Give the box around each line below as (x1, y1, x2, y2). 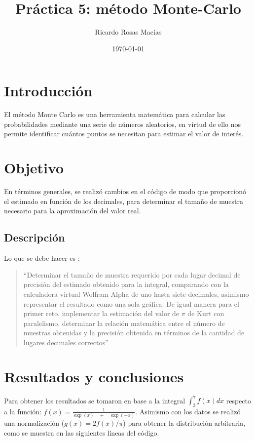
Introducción (4, 80, 93, 101)
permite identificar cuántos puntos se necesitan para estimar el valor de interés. (4, 128, 244, 139)
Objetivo (4, 158, 64, 178)
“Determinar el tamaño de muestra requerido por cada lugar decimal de (23, 269, 241, 280)
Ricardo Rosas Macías (95, 27, 162, 37)
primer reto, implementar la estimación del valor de (23, 308, 180, 319)
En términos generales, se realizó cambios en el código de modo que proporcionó (4, 186, 247, 197)
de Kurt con (187, 308, 224, 319)
